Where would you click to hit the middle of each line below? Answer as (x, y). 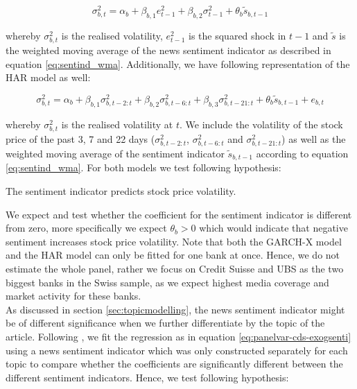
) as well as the (314, 138)
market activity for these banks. (73, 296)
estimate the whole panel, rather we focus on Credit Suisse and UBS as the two (175, 269)
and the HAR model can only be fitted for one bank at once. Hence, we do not (173, 255)
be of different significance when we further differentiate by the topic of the (165, 323)
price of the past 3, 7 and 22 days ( (80, 138)
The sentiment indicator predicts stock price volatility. (121, 191)
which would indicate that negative (273, 228)
